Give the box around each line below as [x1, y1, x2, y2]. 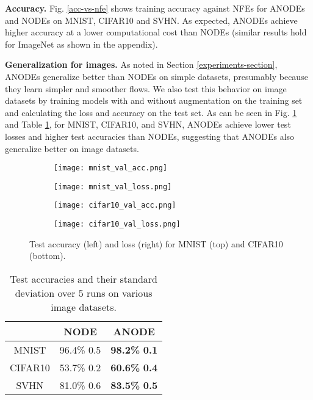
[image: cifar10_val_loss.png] [54, 220, 181, 229]
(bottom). [29, 249, 66, 262]
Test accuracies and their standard [10, 271, 157, 286]
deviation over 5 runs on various [15, 285, 153, 300]
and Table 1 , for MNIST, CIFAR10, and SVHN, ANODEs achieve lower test [5, 118, 291, 131]
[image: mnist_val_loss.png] [54, 182, 172, 191]
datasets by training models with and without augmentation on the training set [5, 94, 303, 107]
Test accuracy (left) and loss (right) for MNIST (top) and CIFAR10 [29, 237, 283, 250]
